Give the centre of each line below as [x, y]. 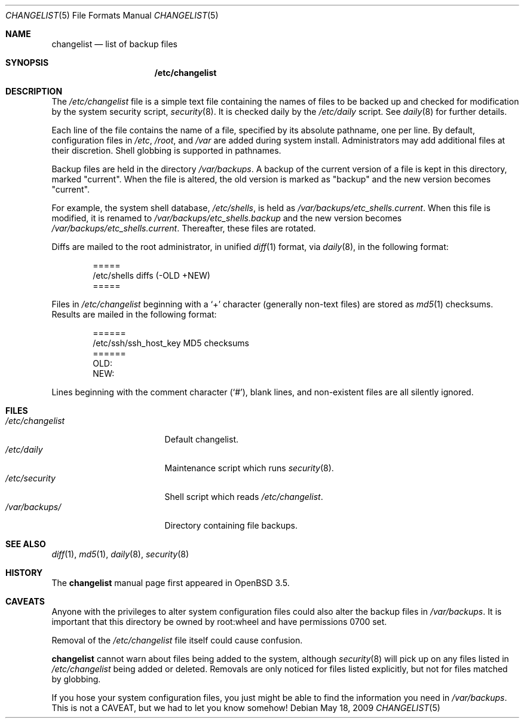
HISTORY [24, 573]
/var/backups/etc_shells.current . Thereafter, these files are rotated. [184, 228]
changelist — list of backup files [114, 44]
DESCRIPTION [34, 91]
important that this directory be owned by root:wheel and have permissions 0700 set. [219, 622]
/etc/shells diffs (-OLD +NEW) [151, 275]
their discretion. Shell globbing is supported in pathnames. [166, 150]
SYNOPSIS [27, 62]
